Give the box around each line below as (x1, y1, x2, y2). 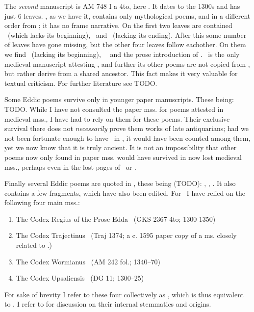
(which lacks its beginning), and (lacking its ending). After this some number (7, 29, 247, 40)
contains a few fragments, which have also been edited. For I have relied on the (4, 187, 245, 198)
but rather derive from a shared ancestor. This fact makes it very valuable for (4, 68, 238, 78)
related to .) (16, 240, 52, 250)
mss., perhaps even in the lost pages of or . (4, 161, 136, 172)
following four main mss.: (4, 197, 80, 208)
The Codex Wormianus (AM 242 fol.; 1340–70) (16, 256, 160, 266)
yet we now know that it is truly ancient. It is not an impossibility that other (4, 142, 237, 153)
